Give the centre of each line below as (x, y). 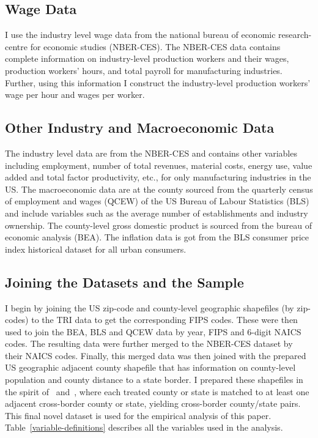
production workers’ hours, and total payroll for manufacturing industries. (144, 70)
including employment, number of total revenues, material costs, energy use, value (159, 165)
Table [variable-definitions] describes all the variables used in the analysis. (144, 427)
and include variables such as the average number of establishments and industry (157, 213)
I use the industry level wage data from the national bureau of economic (140, 35)
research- (295, 35)
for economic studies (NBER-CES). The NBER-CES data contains (155, 46)
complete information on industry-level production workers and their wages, (147, 58)
